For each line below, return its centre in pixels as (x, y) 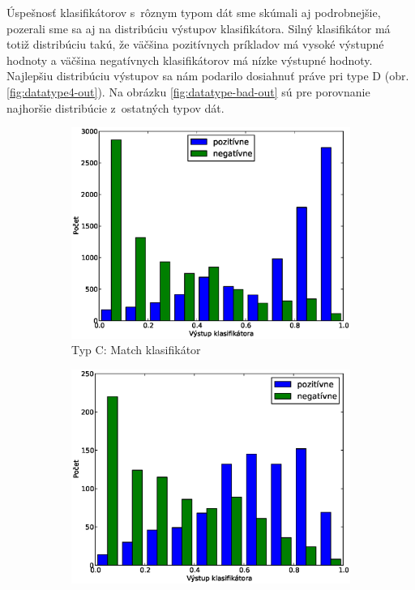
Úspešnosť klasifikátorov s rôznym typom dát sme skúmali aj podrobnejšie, (194, 12)
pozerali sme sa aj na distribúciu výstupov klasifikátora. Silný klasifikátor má (199, 28)
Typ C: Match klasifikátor (136, 350)
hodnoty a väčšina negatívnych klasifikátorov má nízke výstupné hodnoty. (190, 60)
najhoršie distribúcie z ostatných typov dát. (116, 107)
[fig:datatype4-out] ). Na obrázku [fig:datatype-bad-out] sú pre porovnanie (188, 91)
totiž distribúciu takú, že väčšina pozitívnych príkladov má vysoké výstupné (195, 44)
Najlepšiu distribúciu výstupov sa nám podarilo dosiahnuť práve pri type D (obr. (208, 76)
